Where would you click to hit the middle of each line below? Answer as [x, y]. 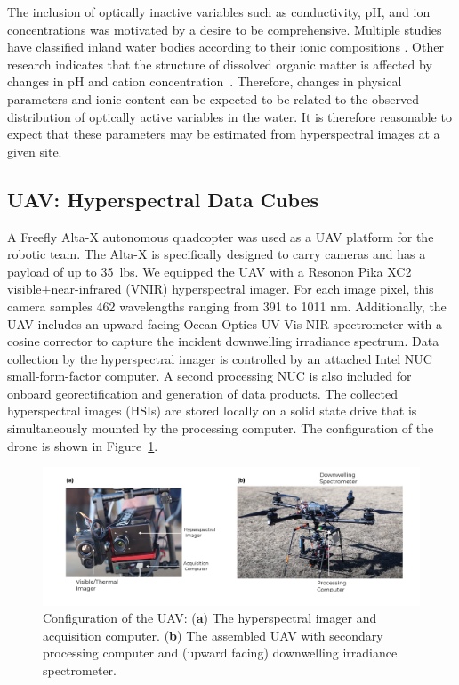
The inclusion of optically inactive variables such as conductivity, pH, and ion [219, 12]
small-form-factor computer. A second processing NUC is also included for [209, 376]
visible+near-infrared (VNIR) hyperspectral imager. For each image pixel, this [221, 289]
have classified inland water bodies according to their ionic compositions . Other [225, 47]
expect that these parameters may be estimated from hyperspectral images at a [224, 134]
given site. [35, 151]
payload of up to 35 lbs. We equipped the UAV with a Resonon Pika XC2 [209, 271]
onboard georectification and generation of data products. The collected [202, 393]
